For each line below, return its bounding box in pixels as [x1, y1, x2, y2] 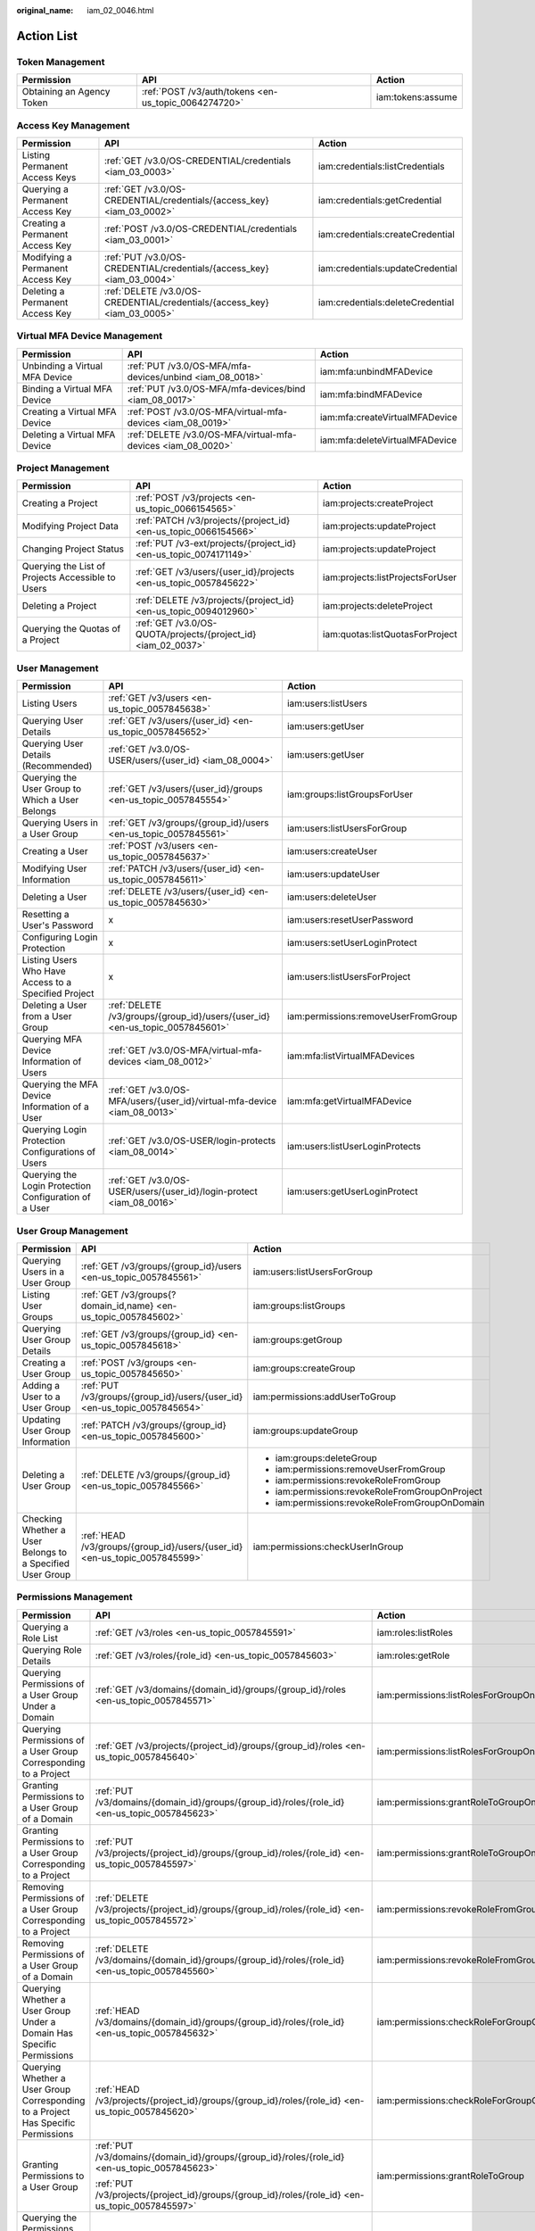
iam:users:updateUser [286, 868, 381, 881]
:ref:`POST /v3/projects [135, 492, 234, 504]
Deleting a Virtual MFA [21, 428, 116, 441]
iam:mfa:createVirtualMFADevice [319, 411, 458, 423]
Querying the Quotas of [21, 623, 121, 635]
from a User [21, 1010, 72, 1023]
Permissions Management [16, 1591, 133, 1604]
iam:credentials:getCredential [317, 194, 442, 206]
